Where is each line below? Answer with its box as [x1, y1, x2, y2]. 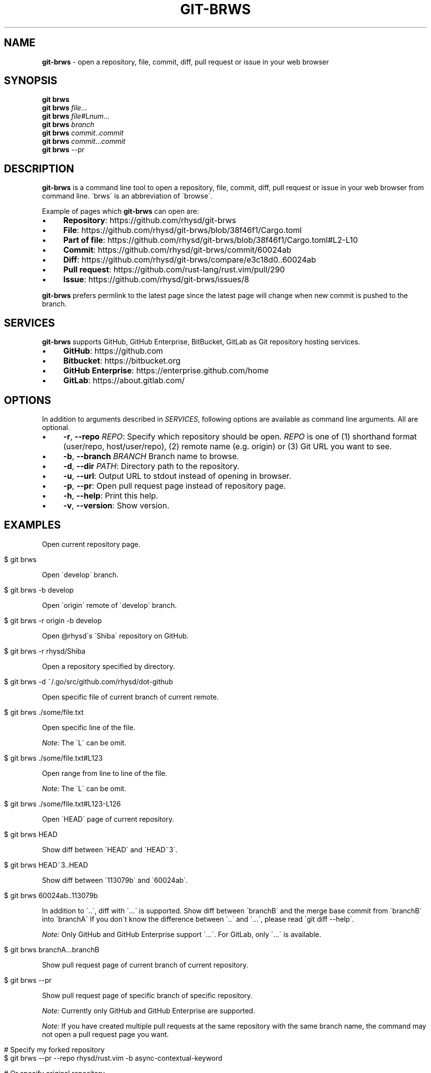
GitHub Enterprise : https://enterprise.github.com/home [63, 366, 269, 376]
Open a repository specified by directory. [42, 662, 175, 671]
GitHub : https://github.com [63, 346, 163, 356]
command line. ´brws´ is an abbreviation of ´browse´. [42, 192, 213, 201]
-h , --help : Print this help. [63, 490, 158, 501]
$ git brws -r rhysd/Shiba [4, 646, 86, 655]
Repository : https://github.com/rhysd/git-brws [63, 215, 236, 226]
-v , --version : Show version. [63, 500, 170, 510]
